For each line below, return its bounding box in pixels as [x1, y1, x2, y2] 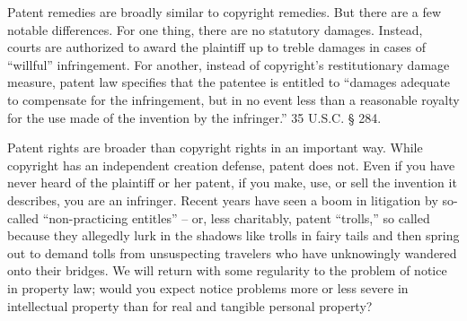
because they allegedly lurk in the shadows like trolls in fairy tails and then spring [7, 226, 460, 245]
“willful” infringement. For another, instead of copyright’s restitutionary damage [7, 55, 450, 74]
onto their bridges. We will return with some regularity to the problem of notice [7, 261, 447, 280]
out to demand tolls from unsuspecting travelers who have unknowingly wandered [7, 243, 457, 262]
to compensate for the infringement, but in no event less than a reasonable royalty [7, 90, 460, 108]
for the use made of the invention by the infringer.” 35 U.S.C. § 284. [7, 108, 382, 126]
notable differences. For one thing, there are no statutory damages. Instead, [7, 20, 423, 39]
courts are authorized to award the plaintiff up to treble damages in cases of [7, 38, 426, 56]
